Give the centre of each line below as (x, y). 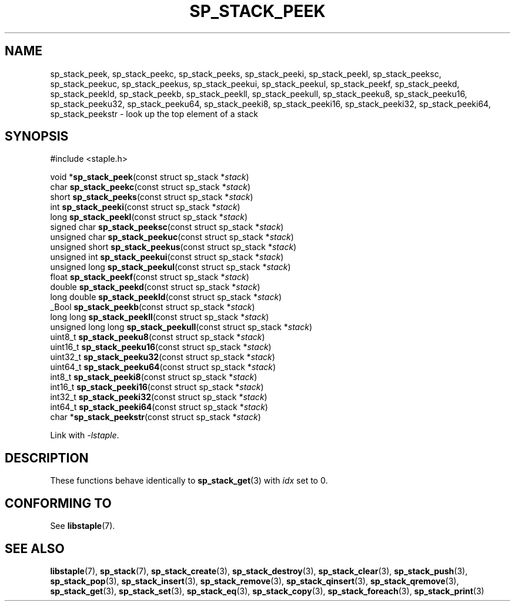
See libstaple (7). (83, 526)
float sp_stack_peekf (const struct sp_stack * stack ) (150, 277)
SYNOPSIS (37, 136)
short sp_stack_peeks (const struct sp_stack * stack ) (152, 197)
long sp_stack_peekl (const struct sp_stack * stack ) (149, 217)
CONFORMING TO (58, 503)
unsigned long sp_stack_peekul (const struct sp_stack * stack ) (170, 267)
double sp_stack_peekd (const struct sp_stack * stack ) (155, 287)
